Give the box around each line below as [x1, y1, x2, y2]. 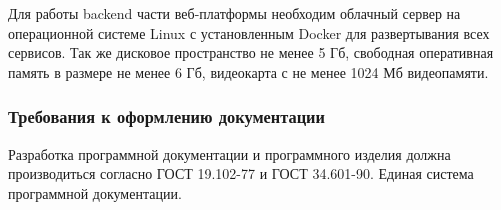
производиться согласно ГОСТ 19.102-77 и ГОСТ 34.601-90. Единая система [8, 163, 474, 184]
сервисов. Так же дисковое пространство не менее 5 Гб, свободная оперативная [8, 42, 494, 63]
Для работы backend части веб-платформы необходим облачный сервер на [8, 3, 461, 23]
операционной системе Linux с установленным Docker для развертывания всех [8, 22, 490, 43]
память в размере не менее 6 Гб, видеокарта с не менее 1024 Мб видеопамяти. [8, 61, 489, 82]
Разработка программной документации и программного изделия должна [8, 143, 451, 164]
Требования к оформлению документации [8, 104, 325, 129]
